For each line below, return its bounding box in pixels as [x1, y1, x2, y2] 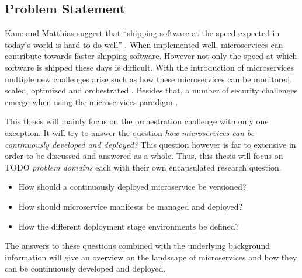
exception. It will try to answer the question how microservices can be [5, 126, 255, 138]
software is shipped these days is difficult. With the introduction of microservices [5, 61, 294, 73]
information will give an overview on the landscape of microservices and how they [5, 251, 297, 263]
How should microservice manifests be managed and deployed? [18, 200, 243, 212]
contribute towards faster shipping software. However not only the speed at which [5, 50, 297, 62]
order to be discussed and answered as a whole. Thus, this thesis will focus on [5, 150, 283, 162]
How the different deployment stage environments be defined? [18, 220, 239, 232]
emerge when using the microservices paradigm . [5, 95, 178, 107]
